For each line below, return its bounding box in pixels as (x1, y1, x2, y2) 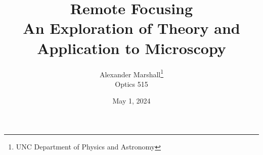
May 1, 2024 (112, 95, 151, 106)
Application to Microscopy (37, 37, 226, 58)
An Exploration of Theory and (23, 18, 240, 38)
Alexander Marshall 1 (99, 67, 164, 79)
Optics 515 (115, 78, 148, 89)
